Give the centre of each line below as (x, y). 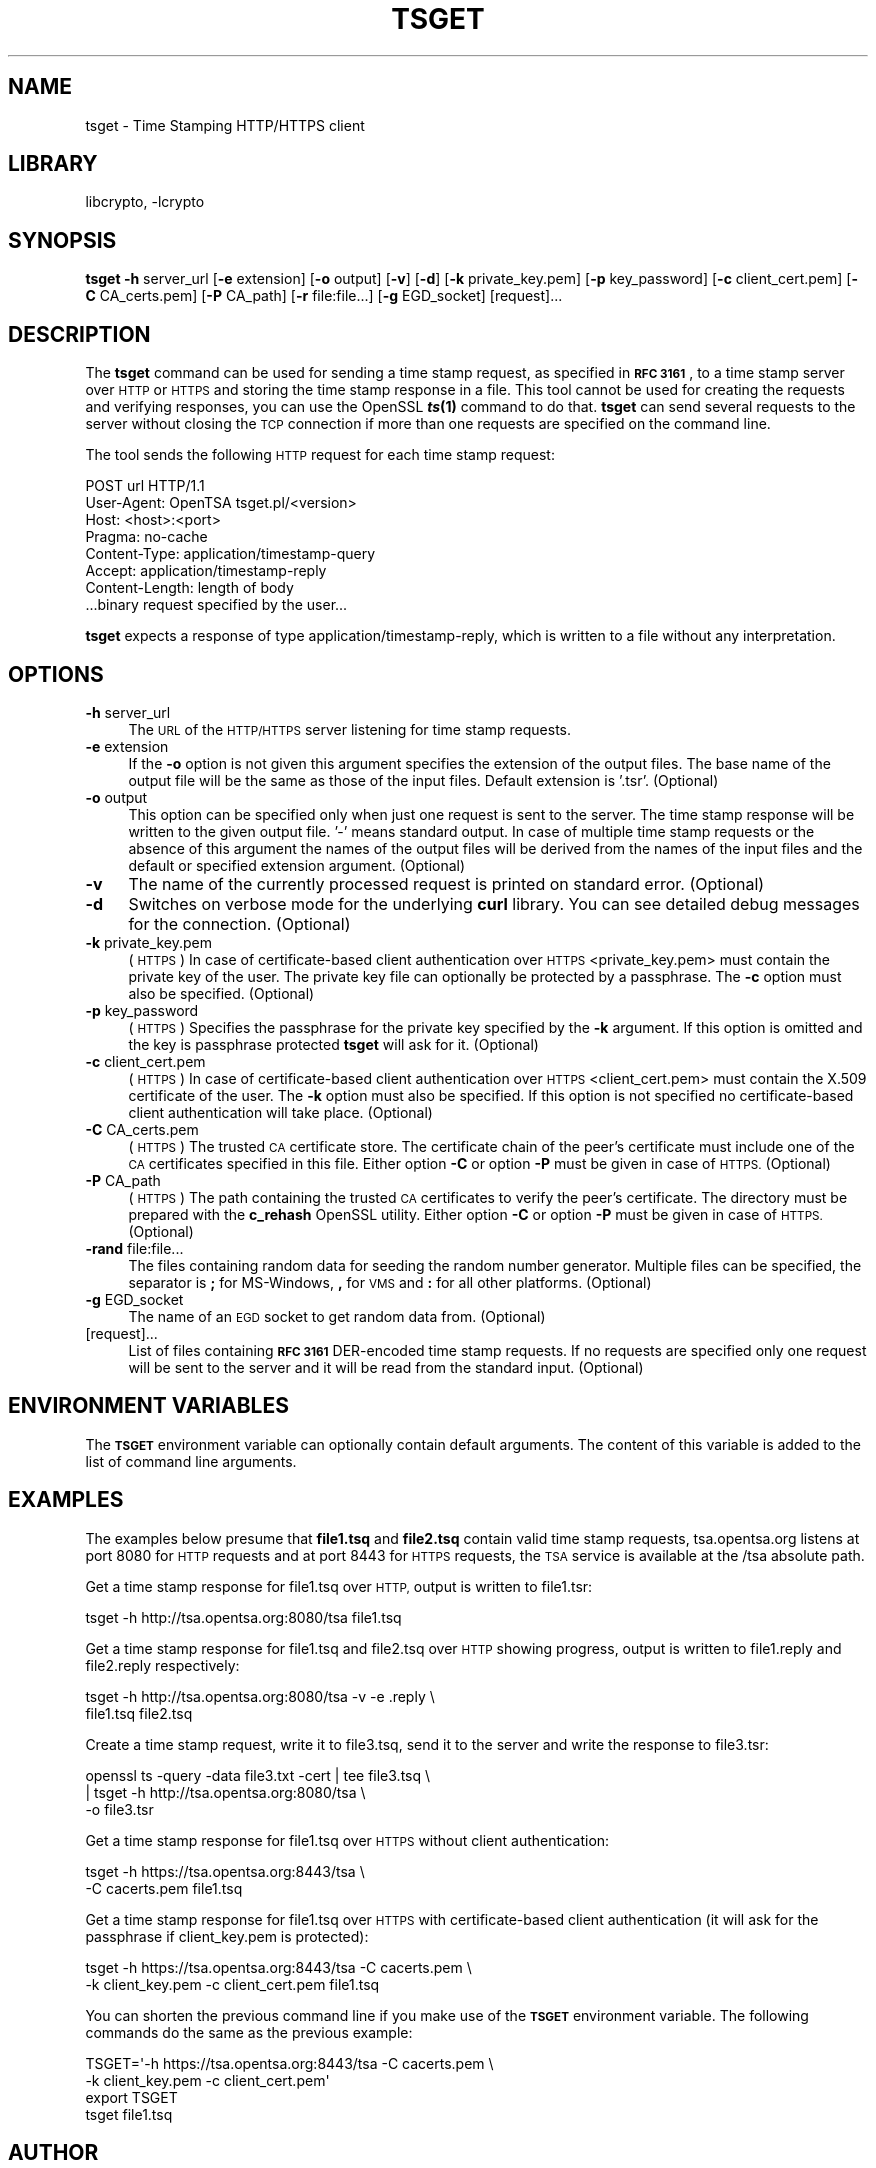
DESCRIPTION (79, 334)
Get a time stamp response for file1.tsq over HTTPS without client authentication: (347, 1840)
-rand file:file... (134, 1248)
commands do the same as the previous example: (249, 2032)
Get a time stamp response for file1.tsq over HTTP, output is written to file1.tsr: (339, 1586)
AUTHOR (53, 2153)
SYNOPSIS (62, 240)
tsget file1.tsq (129, 2114)
